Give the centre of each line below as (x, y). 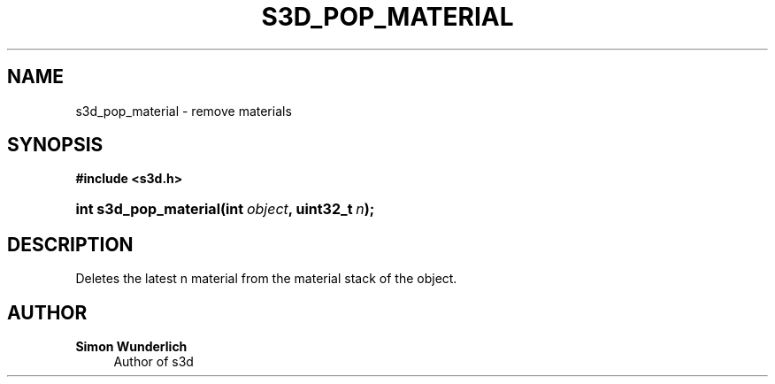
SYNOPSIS (55, 145)
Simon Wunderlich (131, 347)
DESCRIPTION (70, 244)
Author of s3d (153, 362)
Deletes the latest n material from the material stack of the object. (266, 279)
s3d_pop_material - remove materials (184, 111)
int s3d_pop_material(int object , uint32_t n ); (225, 209)
